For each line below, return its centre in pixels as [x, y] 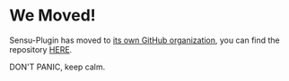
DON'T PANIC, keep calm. [57, 67]
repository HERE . [41, 49]
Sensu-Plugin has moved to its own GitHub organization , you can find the [144, 40]
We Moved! [53, 16]
